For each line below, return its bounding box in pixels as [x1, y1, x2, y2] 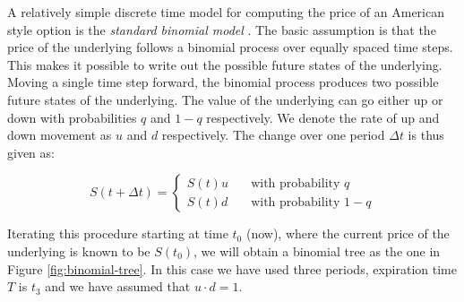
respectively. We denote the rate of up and [206, 108, 440, 126]
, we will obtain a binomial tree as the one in [193, 241, 441, 260]
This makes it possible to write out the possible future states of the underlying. [7, 55, 443, 73]
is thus [408, 125, 444, 144]
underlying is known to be [7, 241, 150, 260]
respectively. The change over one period [161, 125, 385, 144]
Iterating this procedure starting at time [7, 224, 228, 243]
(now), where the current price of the [245, 224, 450, 243]
